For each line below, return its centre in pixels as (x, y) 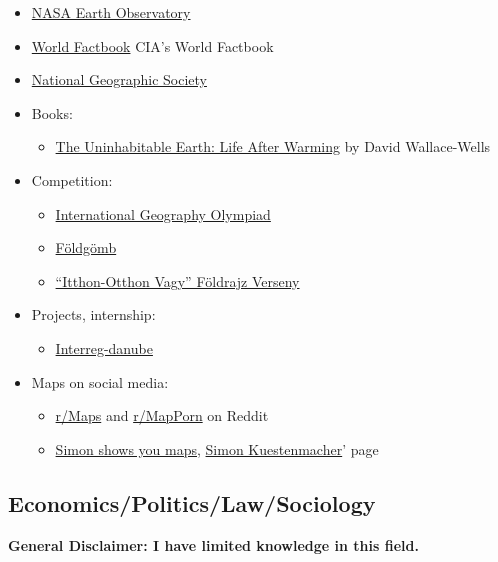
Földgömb (86, 247)
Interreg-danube (104, 347)
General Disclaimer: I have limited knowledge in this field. (213, 544)
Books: (52, 112)
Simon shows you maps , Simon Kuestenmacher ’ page (217, 448)
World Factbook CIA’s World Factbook (152, 45)
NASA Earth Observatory (111, 12)
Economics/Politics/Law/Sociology (192, 502)
